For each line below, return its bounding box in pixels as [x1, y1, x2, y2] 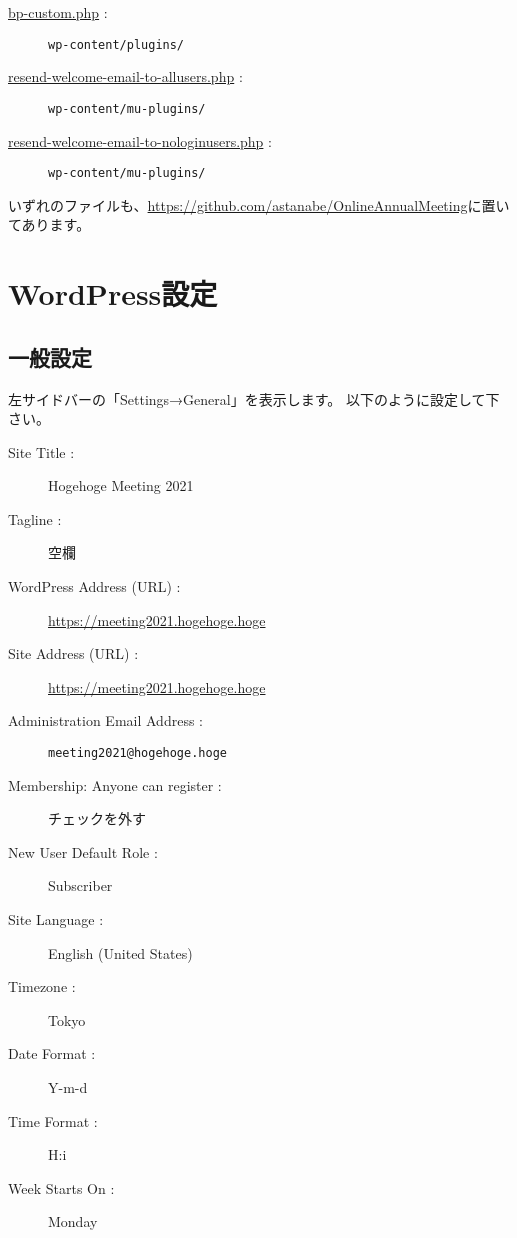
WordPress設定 [8, 273, 218, 314]
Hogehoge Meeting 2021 [48, 475, 194, 496]
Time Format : [8, 1110, 98, 1131]
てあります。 [8, 214, 91, 235]
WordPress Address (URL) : [8, 576, 181, 597]
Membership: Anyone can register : [8, 774, 222, 795]
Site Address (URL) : [8, 643, 139, 664]
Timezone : [8, 976, 76, 997]
